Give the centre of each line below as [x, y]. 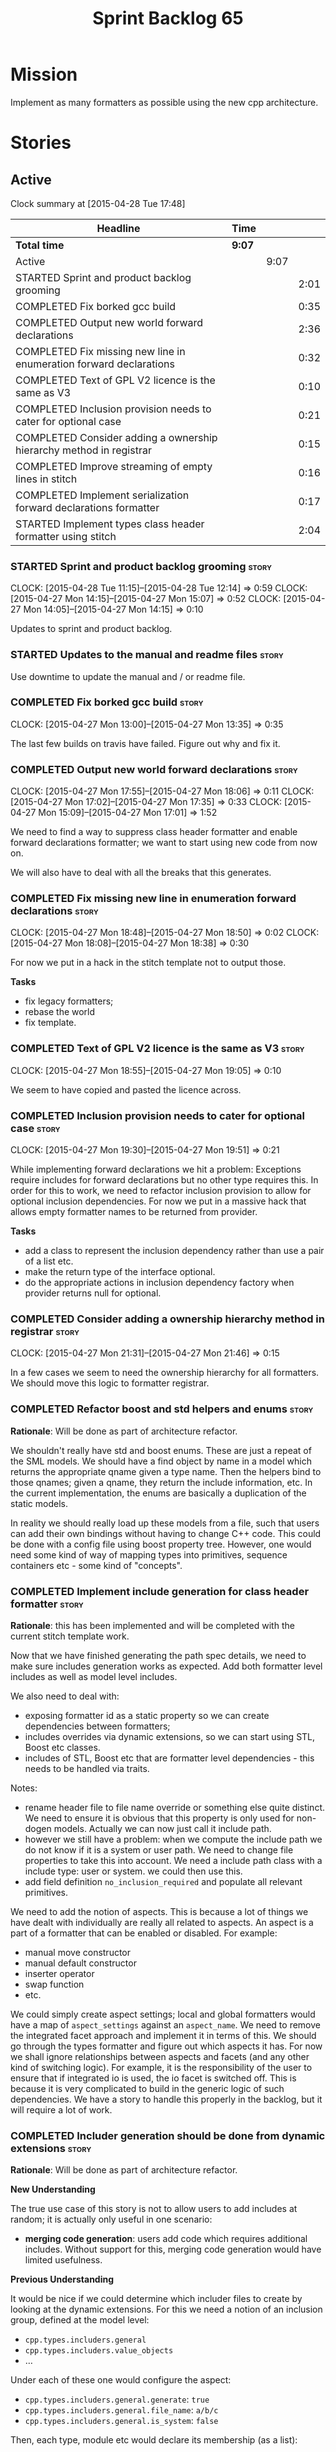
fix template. [50, 1023]
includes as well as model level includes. [94, 1676]
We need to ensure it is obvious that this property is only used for [159, 1818]
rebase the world [60, 1012]
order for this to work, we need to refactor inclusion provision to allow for [161, 1191]
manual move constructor [78, 1952]
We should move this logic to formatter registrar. [110, 1383]
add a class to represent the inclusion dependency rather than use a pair [174, 1251]
